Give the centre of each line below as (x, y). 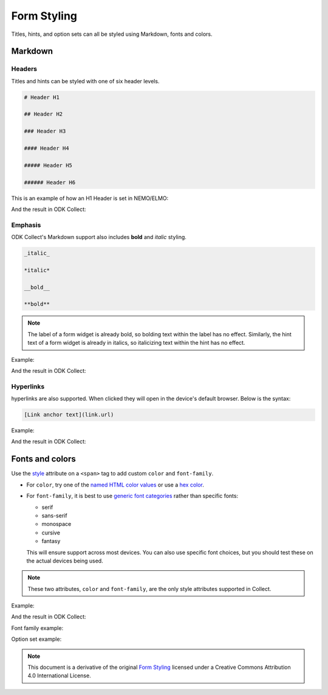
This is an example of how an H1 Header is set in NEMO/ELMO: (90, 198)
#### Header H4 (46, 148)
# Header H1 (42, 97)
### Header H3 (45, 131)
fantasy (51, 541)
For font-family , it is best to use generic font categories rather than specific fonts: (132, 496)
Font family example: (37, 628)
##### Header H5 (48, 165)
